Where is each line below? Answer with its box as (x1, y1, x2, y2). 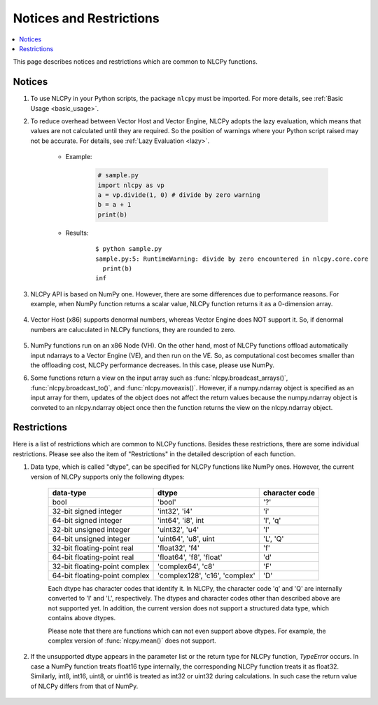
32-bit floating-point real (52, 543, 134, 553)
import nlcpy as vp (97, 181, 164, 189)
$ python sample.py (95, 245, 162, 253)
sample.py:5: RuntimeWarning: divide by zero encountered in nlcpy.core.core (95, 254, 369, 263)
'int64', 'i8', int (157, 516, 204, 526)
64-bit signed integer (52, 516, 122, 526)
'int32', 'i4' (157, 507, 192, 516)
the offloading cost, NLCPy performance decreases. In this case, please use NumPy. (30, 361, 275, 369)
